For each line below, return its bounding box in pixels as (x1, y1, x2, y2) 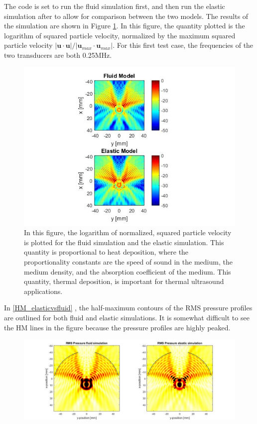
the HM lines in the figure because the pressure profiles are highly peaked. (4, 322, 231, 332)
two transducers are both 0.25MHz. (4, 49, 112, 60)
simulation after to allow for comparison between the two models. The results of (4, 10, 249, 21)
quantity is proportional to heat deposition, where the (24, 247, 189, 257)
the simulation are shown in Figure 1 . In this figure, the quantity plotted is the (4, 20, 245, 31)
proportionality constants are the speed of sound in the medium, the (24, 256, 233, 267)
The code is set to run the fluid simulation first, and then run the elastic (4, 1, 225, 11)
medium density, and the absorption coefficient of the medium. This (24, 266, 231, 277)
